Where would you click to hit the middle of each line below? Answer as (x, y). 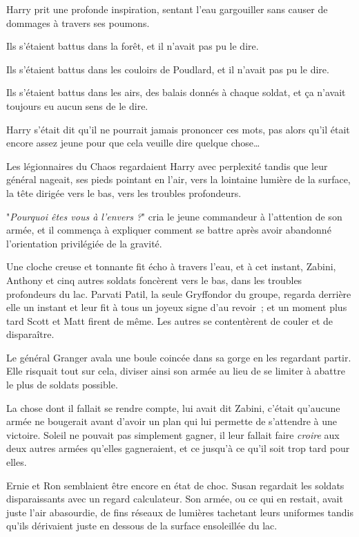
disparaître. (30, 334)
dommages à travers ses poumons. (78, 22)
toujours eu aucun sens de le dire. (77, 105)
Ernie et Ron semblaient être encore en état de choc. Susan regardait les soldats (175, 485)
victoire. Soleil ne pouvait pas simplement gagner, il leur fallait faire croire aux (173, 434)
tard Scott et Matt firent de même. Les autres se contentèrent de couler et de (170, 320)
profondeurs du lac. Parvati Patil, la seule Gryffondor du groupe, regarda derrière (179, 293)
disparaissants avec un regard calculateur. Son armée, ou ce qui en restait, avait (175, 499)
